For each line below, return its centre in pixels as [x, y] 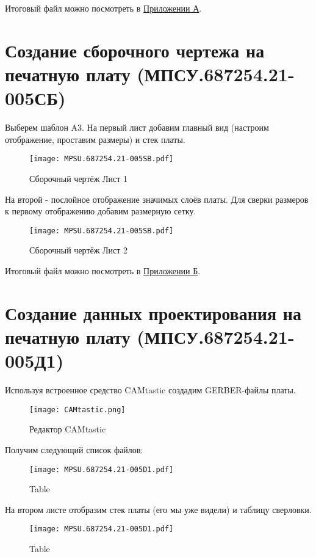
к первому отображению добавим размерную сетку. [101, 211]
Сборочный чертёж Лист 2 [79, 250]
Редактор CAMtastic [68, 429]
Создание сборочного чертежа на [135, 50]
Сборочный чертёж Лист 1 [79, 178]
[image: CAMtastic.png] [77, 410]
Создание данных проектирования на [153, 312]
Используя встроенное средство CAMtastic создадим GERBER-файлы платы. [150, 390]
